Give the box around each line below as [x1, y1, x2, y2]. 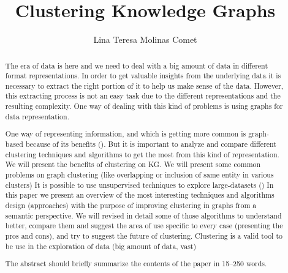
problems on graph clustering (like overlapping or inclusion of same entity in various [5, 169, 274, 179]
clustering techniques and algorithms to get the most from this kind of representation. [5, 149, 279, 159]
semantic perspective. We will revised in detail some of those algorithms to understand [5, 210, 282, 220]
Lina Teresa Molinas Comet [93, 33, 197, 46]
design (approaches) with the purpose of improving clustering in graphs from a [5, 200, 257, 210]
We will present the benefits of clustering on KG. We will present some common [5, 159, 261, 170]
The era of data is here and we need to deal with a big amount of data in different [5, 60, 268, 70]
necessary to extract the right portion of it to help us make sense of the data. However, [5, 80, 284, 91]
